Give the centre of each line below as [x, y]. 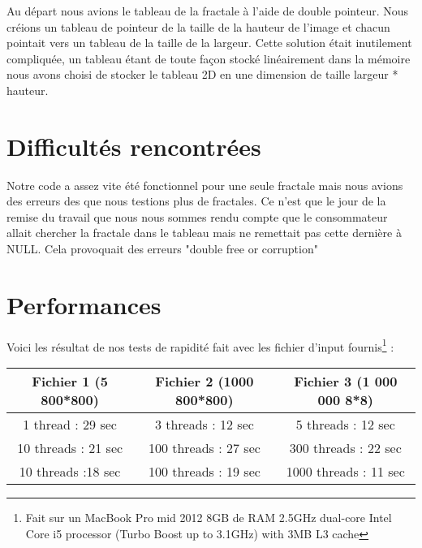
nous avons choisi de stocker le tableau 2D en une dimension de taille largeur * [202, 74]
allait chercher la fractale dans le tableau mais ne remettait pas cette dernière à [204, 233]
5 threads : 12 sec [345, 425]
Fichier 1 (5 [70, 382]
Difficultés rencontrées [134, 146]
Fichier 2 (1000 [205, 382]
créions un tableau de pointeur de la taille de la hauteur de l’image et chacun [198, 26]
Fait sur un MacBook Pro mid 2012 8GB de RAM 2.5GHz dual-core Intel [209, 518]
